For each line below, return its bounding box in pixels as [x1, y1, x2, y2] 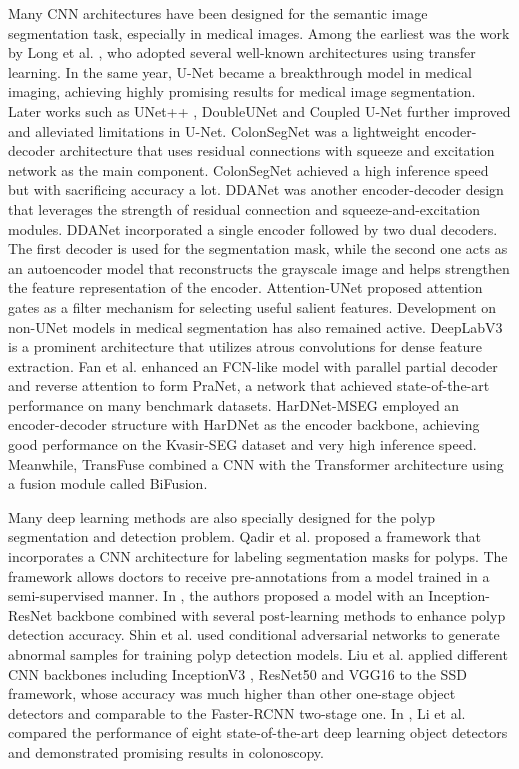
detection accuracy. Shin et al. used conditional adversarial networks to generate [8, 624, 500, 645]
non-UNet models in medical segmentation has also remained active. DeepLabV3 [8, 316, 503, 337]
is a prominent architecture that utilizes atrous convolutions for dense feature [8, 336, 482, 357]
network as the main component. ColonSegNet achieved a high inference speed [8, 159, 489, 180]
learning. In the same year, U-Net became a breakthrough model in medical [8, 61, 472, 82]
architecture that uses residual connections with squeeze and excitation [59, 140, 495, 161]
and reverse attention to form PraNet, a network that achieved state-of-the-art [8, 375, 490, 396]
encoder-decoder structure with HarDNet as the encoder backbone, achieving [8, 414, 480, 435]
